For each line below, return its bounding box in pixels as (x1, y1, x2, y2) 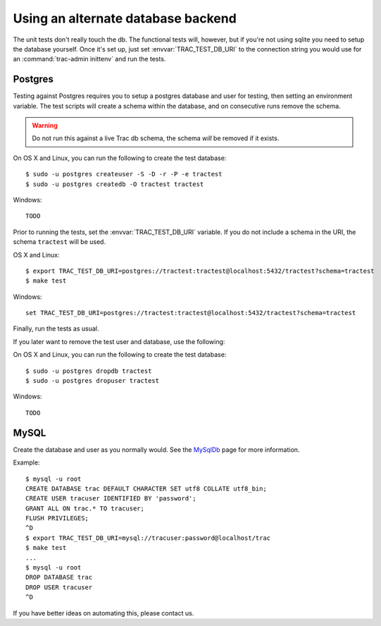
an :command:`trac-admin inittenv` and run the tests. (13, 55, 166, 63)
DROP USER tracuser (25, 583, 93, 591)
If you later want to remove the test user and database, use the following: (13, 337, 225, 345)
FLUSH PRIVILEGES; (25, 515, 89, 522)
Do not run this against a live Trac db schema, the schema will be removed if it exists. (32, 134, 280, 142)
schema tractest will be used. (13, 238, 106, 246)
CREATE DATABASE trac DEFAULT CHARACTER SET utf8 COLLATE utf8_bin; (25, 484, 267, 493)
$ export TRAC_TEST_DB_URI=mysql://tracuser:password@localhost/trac (25, 534, 271, 542)
